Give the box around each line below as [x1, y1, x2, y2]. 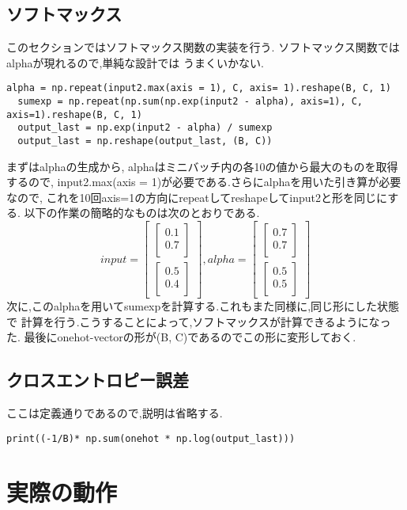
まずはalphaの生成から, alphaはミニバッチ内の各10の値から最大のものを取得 [6, 158, 398, 174]
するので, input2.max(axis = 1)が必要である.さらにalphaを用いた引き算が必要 [6, 173, 401, 190]
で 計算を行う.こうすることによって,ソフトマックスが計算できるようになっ [6, 313, 391, 329]
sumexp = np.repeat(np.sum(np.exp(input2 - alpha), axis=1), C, [17, 96, 364, 108]
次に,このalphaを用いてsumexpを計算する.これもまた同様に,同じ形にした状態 [6, 298, 400, 314]
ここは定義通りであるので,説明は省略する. [6, 405, 223, 421]
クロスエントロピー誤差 [6, 367, 189, 392]
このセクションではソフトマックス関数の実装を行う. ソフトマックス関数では [6, 39, 400, 55]
